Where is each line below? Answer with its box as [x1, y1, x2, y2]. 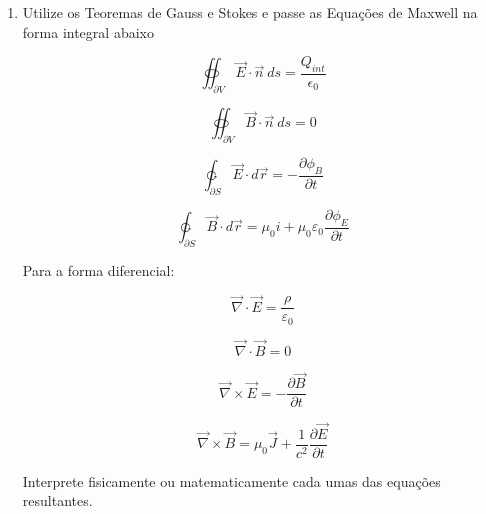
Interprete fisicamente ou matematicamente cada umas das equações [22, 470, 441, 491]
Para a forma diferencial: [22, 260, 175, 281]
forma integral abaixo [22, 21, 154, 42]
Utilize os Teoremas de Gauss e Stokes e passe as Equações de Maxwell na [22, 2, 478, 22]
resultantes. [22, 490, 93, 511]
